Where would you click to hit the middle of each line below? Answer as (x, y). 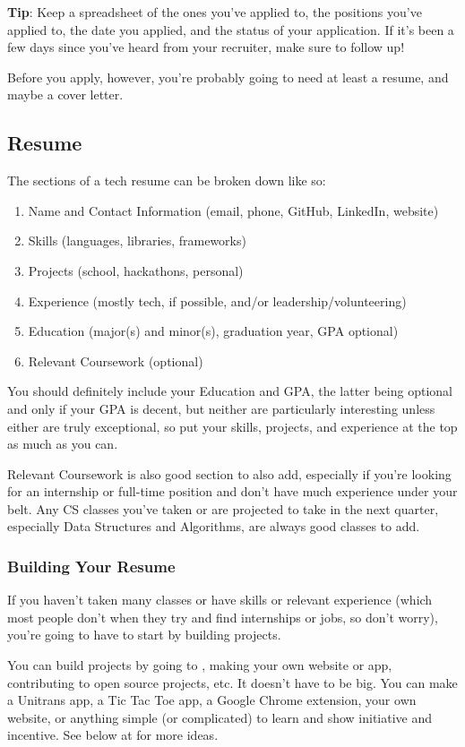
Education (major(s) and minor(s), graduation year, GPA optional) (213, 331)
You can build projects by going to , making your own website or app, (200, 665)
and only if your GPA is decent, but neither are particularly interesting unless (221, 408)
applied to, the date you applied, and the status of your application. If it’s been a (231, 29)
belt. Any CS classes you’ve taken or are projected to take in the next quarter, (223, 508)
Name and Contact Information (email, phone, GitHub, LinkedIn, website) (233, 210)
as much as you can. (63, 444)
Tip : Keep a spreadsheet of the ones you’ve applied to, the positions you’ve (215, 12)
